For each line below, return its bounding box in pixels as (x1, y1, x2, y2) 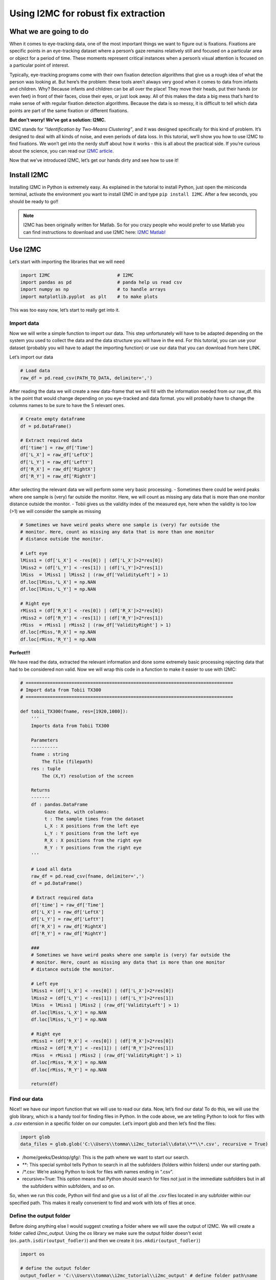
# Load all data (31, 866, 72, 872)
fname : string (31, 752, 69, 757)
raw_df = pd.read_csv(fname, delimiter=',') (31, 873, 145, 879)
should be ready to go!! (9, 198, 59, 204)
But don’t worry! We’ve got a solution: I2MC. (9, 117, 106, 123)
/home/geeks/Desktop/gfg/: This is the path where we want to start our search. (22, 1155, 189, 1161)
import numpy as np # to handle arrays (20, 287, 166, 292)
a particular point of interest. (9, 62, 70, 69)
